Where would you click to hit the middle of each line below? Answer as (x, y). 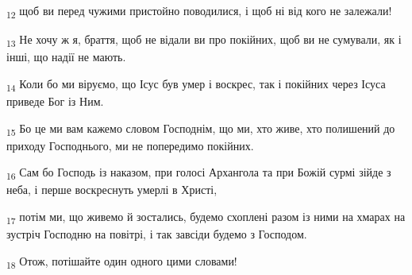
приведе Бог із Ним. (55, 101)
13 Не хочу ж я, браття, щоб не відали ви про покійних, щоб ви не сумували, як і (204, 40)
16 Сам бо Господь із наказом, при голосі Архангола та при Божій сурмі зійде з (199, 173)
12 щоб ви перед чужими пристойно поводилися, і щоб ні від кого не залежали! (199, 12)
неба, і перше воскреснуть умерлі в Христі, (112, 190)
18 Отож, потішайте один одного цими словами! (122, 261)
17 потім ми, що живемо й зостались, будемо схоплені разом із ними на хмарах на (206, 217)
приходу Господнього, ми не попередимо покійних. (130, 145)
